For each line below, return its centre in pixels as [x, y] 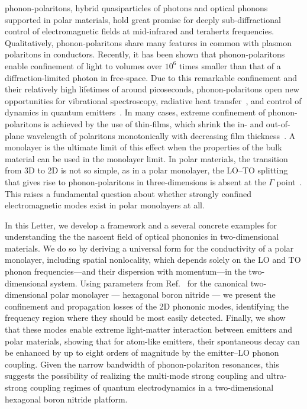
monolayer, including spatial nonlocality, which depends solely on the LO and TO [153, 260]
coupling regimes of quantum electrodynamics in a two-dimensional [152, 387]
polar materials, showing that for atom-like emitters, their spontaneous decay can [152, 341]
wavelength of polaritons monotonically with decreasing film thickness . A [161, 135]
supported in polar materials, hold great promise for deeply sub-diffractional [143, 19]
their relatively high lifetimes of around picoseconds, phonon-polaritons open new [152, 89]
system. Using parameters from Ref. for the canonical [149, 283]
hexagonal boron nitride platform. [66, 399]
